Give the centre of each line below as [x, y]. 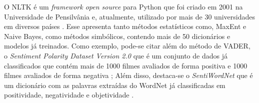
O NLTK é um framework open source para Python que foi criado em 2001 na [123, 6]
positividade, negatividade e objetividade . [69, 95]
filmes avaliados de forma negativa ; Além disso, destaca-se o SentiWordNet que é [128, 75]
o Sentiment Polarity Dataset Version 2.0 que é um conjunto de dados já [116, 55]
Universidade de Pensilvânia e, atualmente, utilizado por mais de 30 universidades [129, 16]
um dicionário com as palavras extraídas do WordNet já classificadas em [115, 85]
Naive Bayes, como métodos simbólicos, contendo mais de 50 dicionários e [117, 36]
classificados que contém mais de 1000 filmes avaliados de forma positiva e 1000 [126, 65]
